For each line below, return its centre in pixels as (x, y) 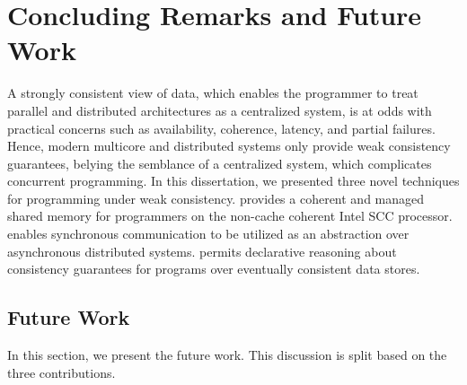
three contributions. (62, 372)
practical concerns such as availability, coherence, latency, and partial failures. (221, 128)
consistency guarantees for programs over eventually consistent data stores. (214, 269)
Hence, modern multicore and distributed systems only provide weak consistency (229, 146)
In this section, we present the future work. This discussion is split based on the (227, 355)
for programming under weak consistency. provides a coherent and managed (216, 198)
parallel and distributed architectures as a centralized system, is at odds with (220, 110)
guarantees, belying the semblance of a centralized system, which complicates (220, 163)
